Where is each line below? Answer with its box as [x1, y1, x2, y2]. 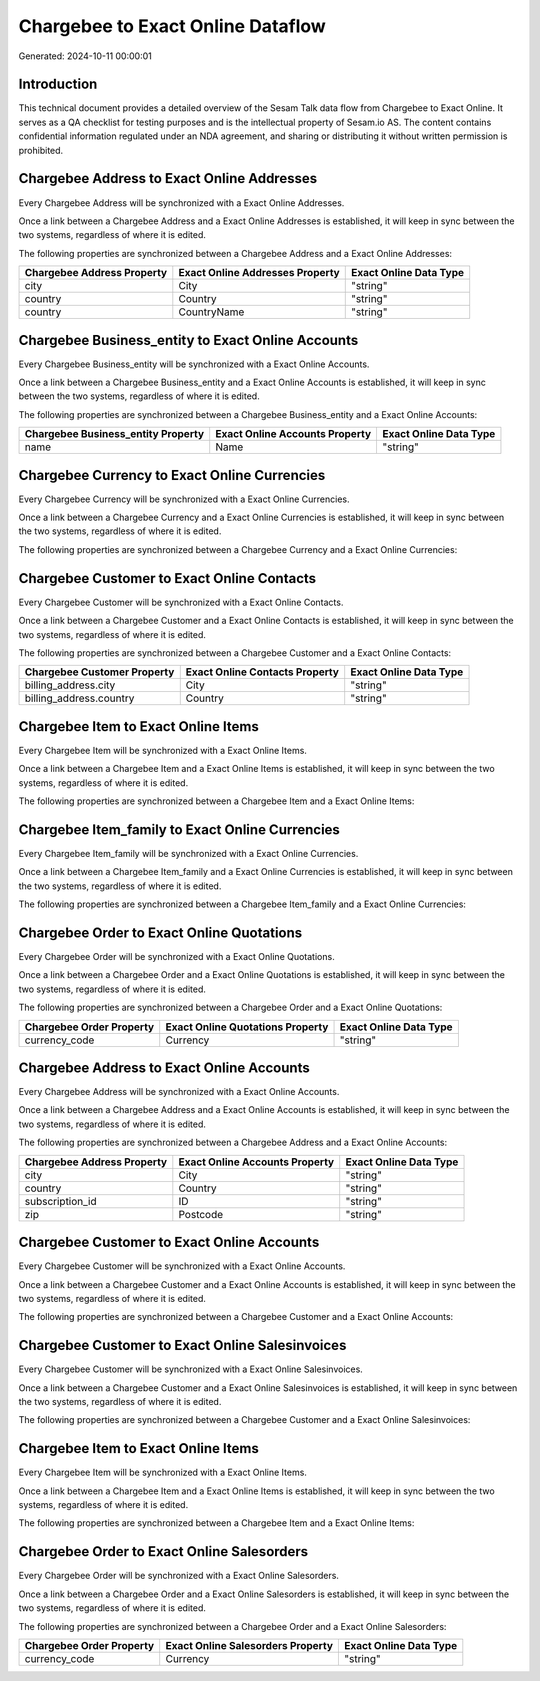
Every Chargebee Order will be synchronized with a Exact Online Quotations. [18, 951, 335, 962]
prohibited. [18, 144, 64, 156]
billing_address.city [24, 678, 116, 692]
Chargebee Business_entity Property [24, 427, 205, 441]
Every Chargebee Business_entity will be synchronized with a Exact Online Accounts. [18, 358, 370, 370]
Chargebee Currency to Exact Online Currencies [18, 466, 326, 484]
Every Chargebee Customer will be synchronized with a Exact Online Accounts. [18, 1260, 346, 1272]
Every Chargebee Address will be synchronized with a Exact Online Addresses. [18, 196, 345, 209]
